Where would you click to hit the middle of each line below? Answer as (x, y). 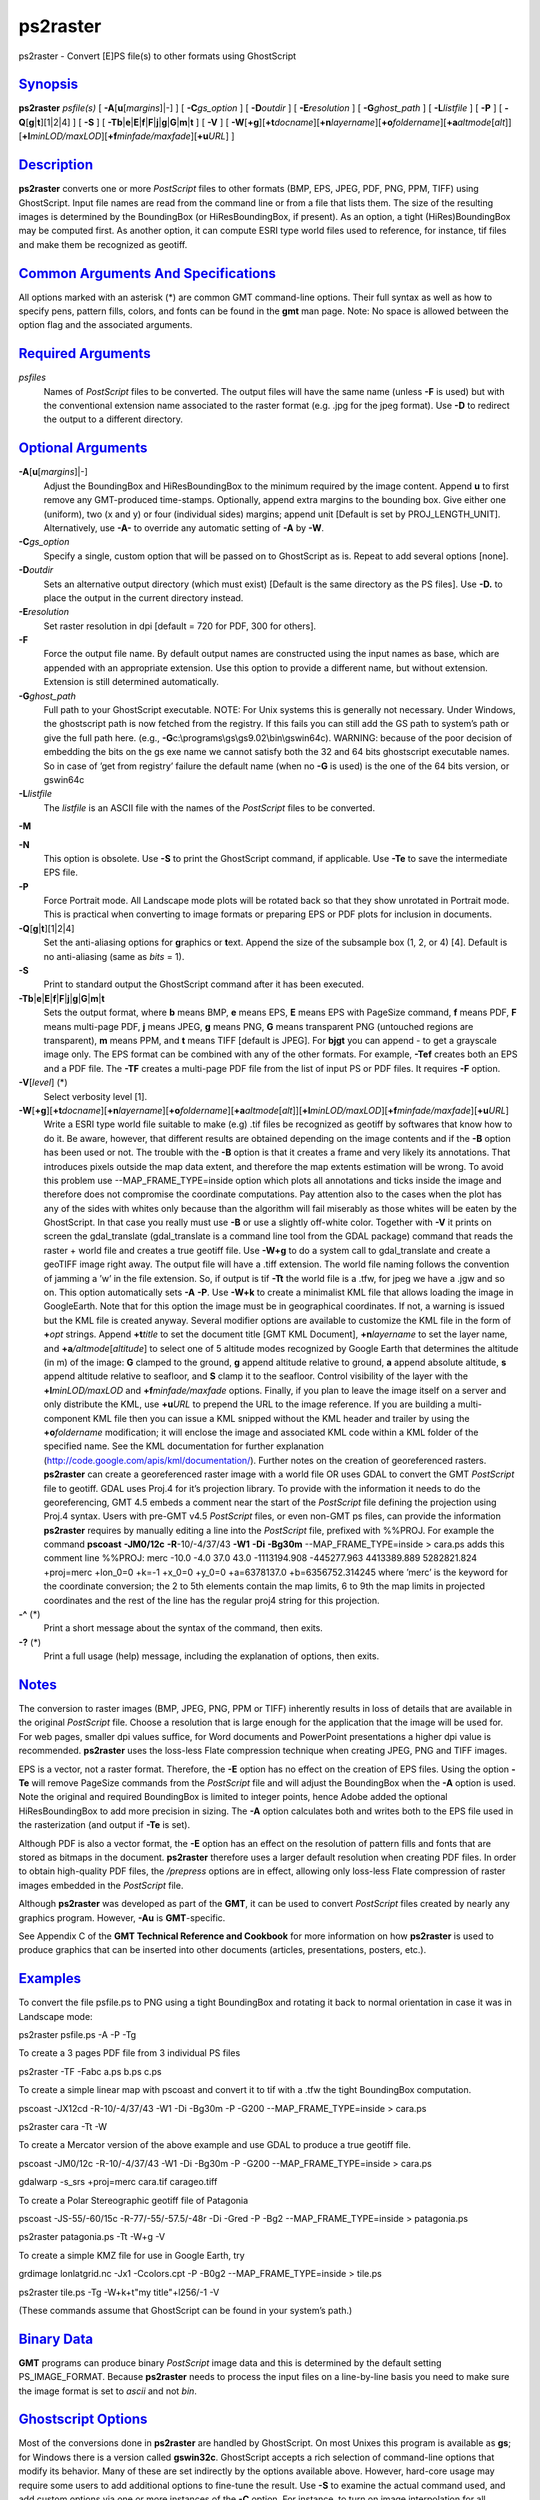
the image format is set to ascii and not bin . (107, 2391)
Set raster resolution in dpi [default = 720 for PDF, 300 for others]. (180, 626)
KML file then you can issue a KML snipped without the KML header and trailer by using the (281, 1418)
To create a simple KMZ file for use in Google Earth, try (131, 2255)
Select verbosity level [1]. (95, 1096)
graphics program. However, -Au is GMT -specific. (122, 1917)
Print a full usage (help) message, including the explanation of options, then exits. (211, 1656)
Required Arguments (84, 353)
